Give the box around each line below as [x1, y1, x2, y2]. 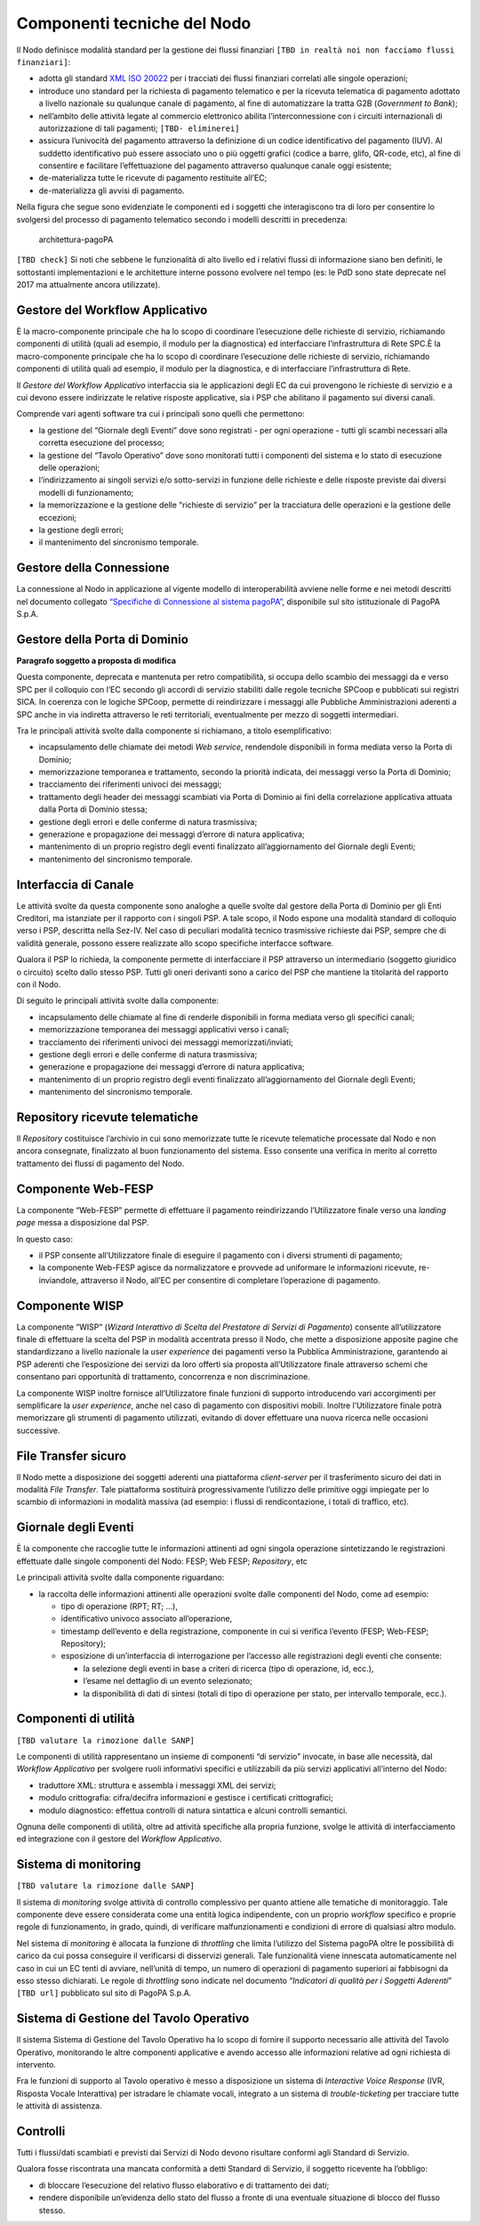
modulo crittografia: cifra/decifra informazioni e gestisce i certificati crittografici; [38, 1792, 333, 1803]
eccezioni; [38, 512, 77, 522]
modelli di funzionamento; [38, 487, 134, 498]
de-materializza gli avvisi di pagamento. [38, 185, 185, 196]
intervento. [16, 2059, 57, 2069]
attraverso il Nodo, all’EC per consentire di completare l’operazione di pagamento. [80, 1274, 381, 1285]
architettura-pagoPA [38, 234, 114, 245]
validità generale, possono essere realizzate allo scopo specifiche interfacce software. [16, 937, 334, 948]
